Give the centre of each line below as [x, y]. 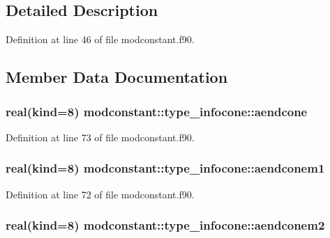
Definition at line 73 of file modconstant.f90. [100, 137]
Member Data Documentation [117, 77]
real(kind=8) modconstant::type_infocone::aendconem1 [165, 168]
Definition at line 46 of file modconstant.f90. [100, 39]
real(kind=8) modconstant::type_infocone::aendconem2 [165, 225]
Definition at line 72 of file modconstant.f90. [100, 194]
